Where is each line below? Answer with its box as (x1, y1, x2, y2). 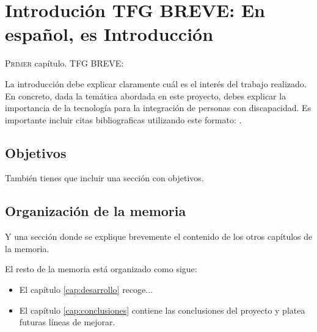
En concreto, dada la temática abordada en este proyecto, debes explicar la (5, 89, 286, 102)
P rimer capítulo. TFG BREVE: (5, 57, 124, 70)
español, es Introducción (5, 21, 214, 46)
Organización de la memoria (5, 201, 186, 220)
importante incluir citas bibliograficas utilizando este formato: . (5, 113, 242, 126)
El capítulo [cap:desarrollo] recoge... (19, 283, 153, 296)
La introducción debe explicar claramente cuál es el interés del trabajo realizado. (5, 77, 307, 90)
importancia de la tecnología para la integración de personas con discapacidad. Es (5, 101, 312, 114)
